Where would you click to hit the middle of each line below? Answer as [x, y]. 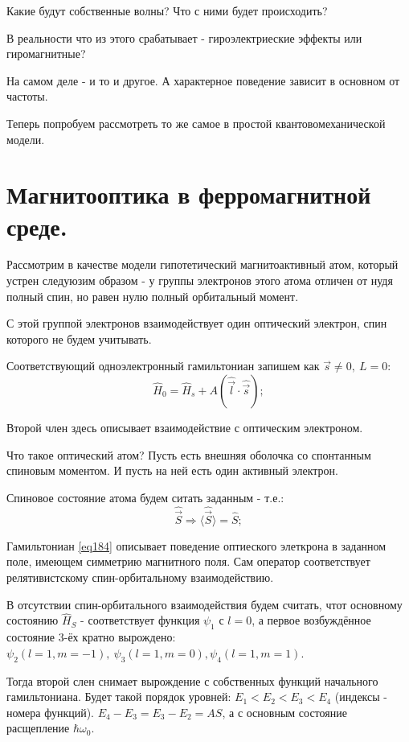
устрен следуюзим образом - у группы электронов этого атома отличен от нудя [200, 280]
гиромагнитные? [46, 54]
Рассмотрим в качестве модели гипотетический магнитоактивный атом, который [202, 264]
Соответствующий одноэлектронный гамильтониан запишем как [163, 366]
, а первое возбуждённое [311, 620]
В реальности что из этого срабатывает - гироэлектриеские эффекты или [184, 37]
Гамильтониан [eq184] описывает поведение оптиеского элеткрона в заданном [196, 545]
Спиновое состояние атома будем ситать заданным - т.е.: [145, 497]
